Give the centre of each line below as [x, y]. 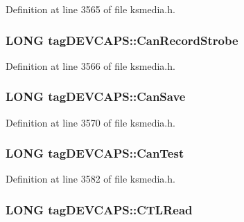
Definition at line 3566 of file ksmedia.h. [90, 65]
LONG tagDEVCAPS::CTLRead [99, 209]
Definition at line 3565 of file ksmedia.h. [90, 9]
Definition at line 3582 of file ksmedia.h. [90, 179]
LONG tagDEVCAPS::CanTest [95, 153]
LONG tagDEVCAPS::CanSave [96, 96]
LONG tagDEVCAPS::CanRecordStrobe [122, 40]
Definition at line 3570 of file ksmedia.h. [90, 122]
